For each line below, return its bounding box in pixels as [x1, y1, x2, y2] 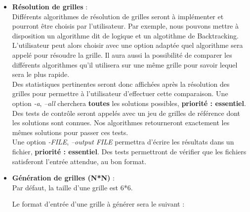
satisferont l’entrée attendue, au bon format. [12, 156, 147, 166]
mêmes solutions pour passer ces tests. [12, 127, 128, 137]
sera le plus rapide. [12, 69, 70, 79]
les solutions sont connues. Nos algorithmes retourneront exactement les [12, 117, 230, 128]
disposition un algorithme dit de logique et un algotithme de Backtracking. [12, 30, 239, 40]
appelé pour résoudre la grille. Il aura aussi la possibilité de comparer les [12, 49, 232, 60]
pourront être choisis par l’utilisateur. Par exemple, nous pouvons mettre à [12, 21, 239, 31]
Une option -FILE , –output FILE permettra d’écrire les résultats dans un [12, 137, 234, 147]
